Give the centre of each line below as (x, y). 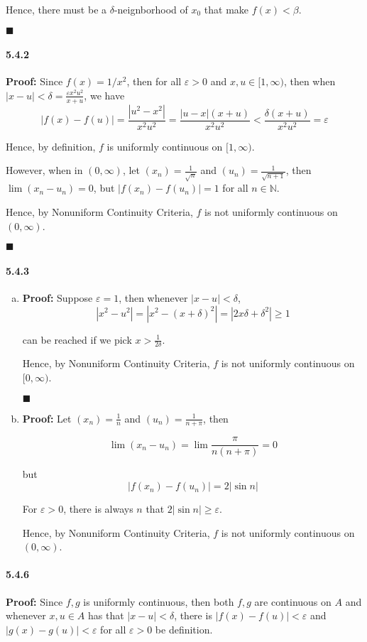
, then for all (154, 81)
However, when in (44, 170)
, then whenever (153, 297)
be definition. (184, 629)
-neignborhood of (151, 9)
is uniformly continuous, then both (159, 601)
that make (226, 9)
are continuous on (293, 601)
